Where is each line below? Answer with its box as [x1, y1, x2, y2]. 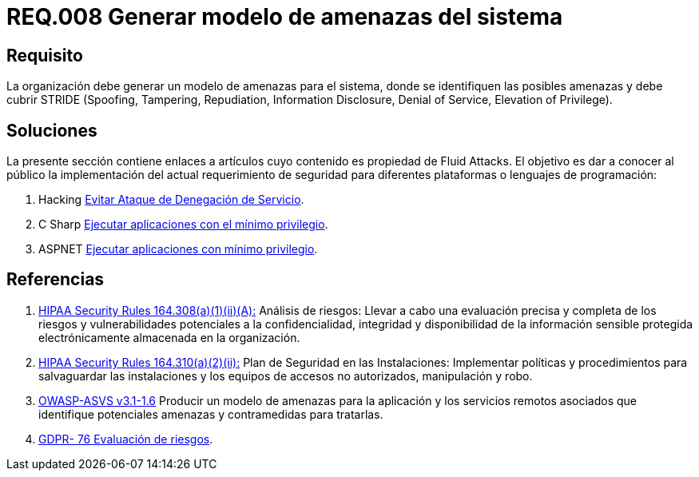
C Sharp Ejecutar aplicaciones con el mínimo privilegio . [38, 217, 328, 232]
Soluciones [6, 120, 97, 141]
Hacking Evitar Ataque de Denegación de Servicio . [38, 193, 304, 207]
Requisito [6, 45, 83, 66]
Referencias [6, 269, 105, 290]
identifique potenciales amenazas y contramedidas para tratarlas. [38, 407, 383, 421]
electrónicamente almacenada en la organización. [38, 330, 300, 344]
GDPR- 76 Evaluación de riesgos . [38, 431, 213, 446]
